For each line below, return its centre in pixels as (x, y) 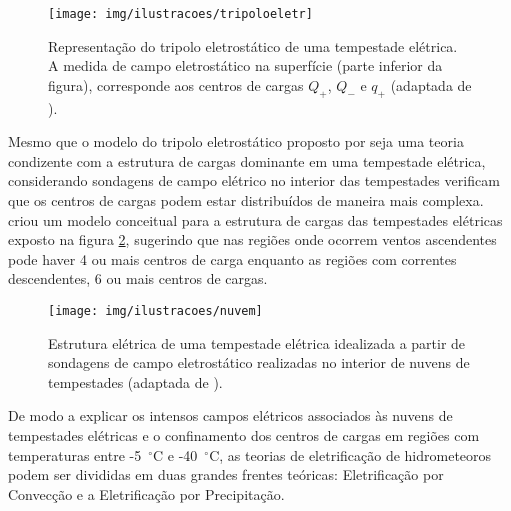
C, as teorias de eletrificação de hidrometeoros (350, 454)
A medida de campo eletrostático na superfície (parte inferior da (245, 65)
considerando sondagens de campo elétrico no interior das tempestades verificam (254, 180)
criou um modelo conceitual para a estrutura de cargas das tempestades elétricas (255, 219)
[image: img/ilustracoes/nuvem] (155, 310)
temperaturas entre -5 (75, 454)
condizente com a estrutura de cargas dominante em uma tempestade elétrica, (247, 160)
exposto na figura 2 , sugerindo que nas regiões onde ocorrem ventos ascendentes (252, 239)
